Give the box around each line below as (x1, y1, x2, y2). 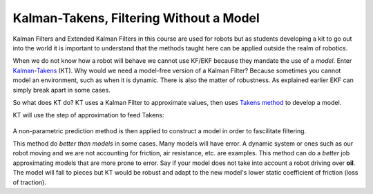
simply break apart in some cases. (12, 86, 111, 94)
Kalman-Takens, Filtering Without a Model (12, 10, 260, 26)
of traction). (12, 178, 46, 186)
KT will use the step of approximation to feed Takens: (12, 111, 165, 119)
